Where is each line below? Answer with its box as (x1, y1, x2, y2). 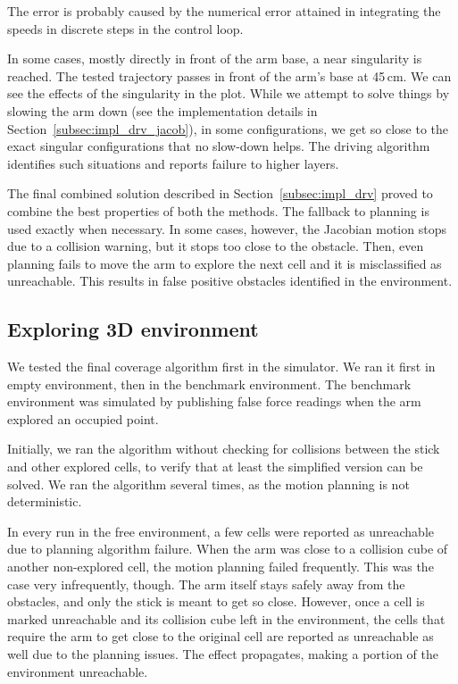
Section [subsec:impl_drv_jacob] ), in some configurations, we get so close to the (7, 119, 449, 138)
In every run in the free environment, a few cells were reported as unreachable (7, 521, 434, 540)
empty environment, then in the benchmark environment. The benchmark (7, 374, 412, 393)
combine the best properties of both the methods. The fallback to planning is (7, 201, 429, 220)
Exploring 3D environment (7, 315, 259, 343)
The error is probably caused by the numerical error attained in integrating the (7, 2, 441, 20)
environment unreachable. (7, 662, 148, 680)
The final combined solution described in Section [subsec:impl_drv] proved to (7, 184, 433, 203)
